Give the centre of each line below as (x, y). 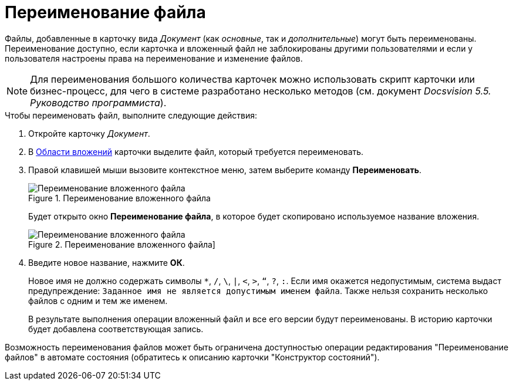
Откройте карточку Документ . (89, 133)
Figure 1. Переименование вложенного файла (119, 198)
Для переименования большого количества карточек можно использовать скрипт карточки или (253, 79)
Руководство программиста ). (98, 102)
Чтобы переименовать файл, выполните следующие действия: (131, 115)
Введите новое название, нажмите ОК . (107, 262)
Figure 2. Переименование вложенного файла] (122, 244)
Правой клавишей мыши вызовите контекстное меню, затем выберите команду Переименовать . (225, 170)
